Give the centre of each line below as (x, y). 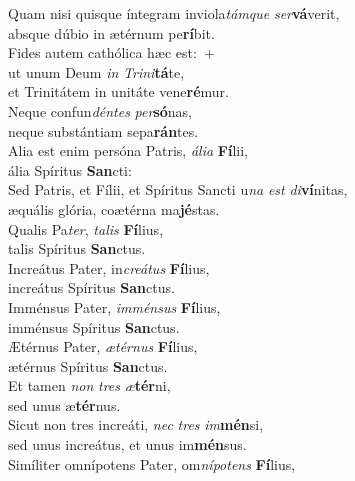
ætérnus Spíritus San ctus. (88, 365)
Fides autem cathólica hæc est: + (111, 52)
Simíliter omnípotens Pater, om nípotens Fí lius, (152, 463)
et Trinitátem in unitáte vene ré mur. (118, 91)
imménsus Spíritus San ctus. (94, 326)
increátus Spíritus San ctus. (91, 287)
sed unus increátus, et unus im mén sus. (127, 444)
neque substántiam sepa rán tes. (103, 130)
